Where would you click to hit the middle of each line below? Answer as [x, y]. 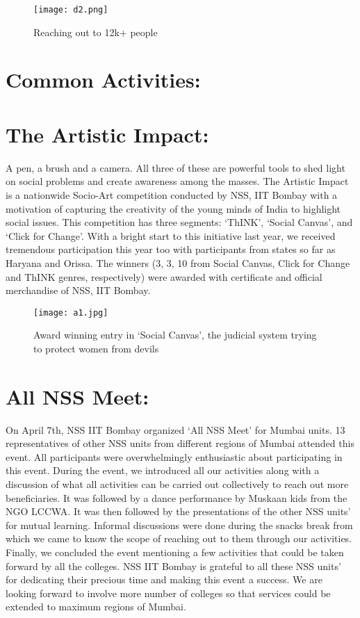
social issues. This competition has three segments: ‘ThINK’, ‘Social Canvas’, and [179, 222]
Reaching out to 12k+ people [96, 32]
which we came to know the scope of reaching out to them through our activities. [179, 538]
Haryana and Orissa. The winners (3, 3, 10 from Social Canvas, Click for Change [178, 262]
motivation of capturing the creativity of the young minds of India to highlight [173, 208]
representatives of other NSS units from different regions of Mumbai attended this [180, 443]
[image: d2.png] [71, 10]
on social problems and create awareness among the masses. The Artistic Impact [177, 181]
